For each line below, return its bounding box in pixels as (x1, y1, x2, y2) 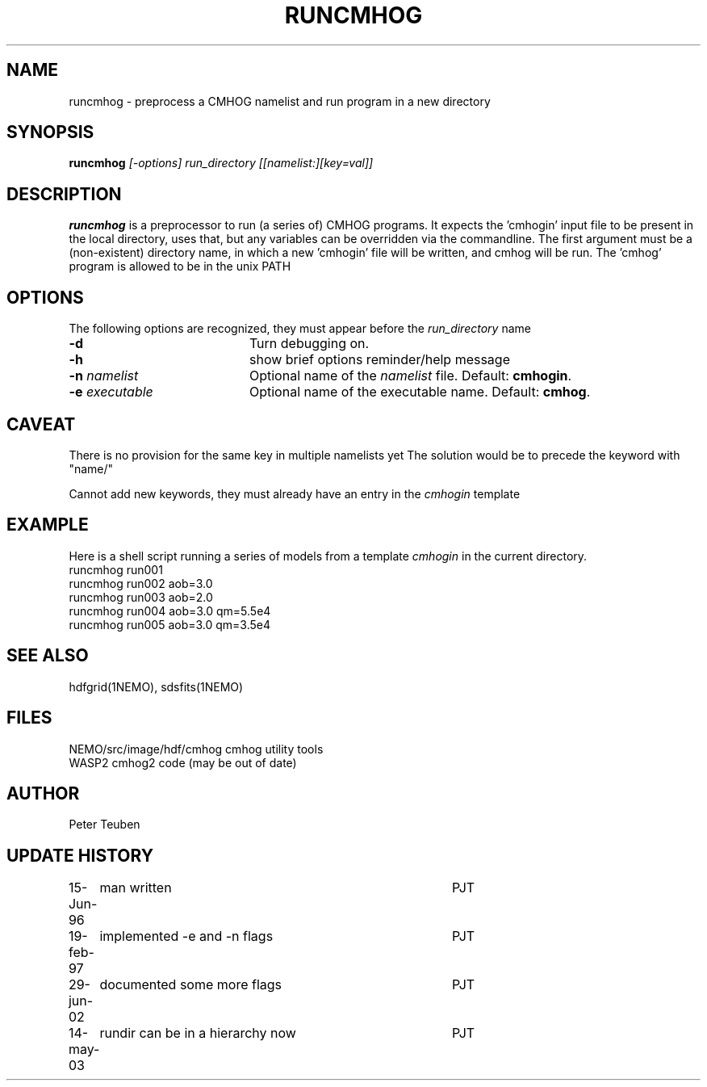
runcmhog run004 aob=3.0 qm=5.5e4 (69, 603, 271, 618)
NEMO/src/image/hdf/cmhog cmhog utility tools (69, 741, 324, 756)
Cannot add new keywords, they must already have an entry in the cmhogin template (69, 486, 521, 501)
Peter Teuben (69, 817, 140, 832)
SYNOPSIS (6, 122, 94, 143)
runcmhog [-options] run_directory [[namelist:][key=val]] (69, 156, 374, 170)
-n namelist (69, 367, 139, 384)
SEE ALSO (6, 645, 89, 666)
